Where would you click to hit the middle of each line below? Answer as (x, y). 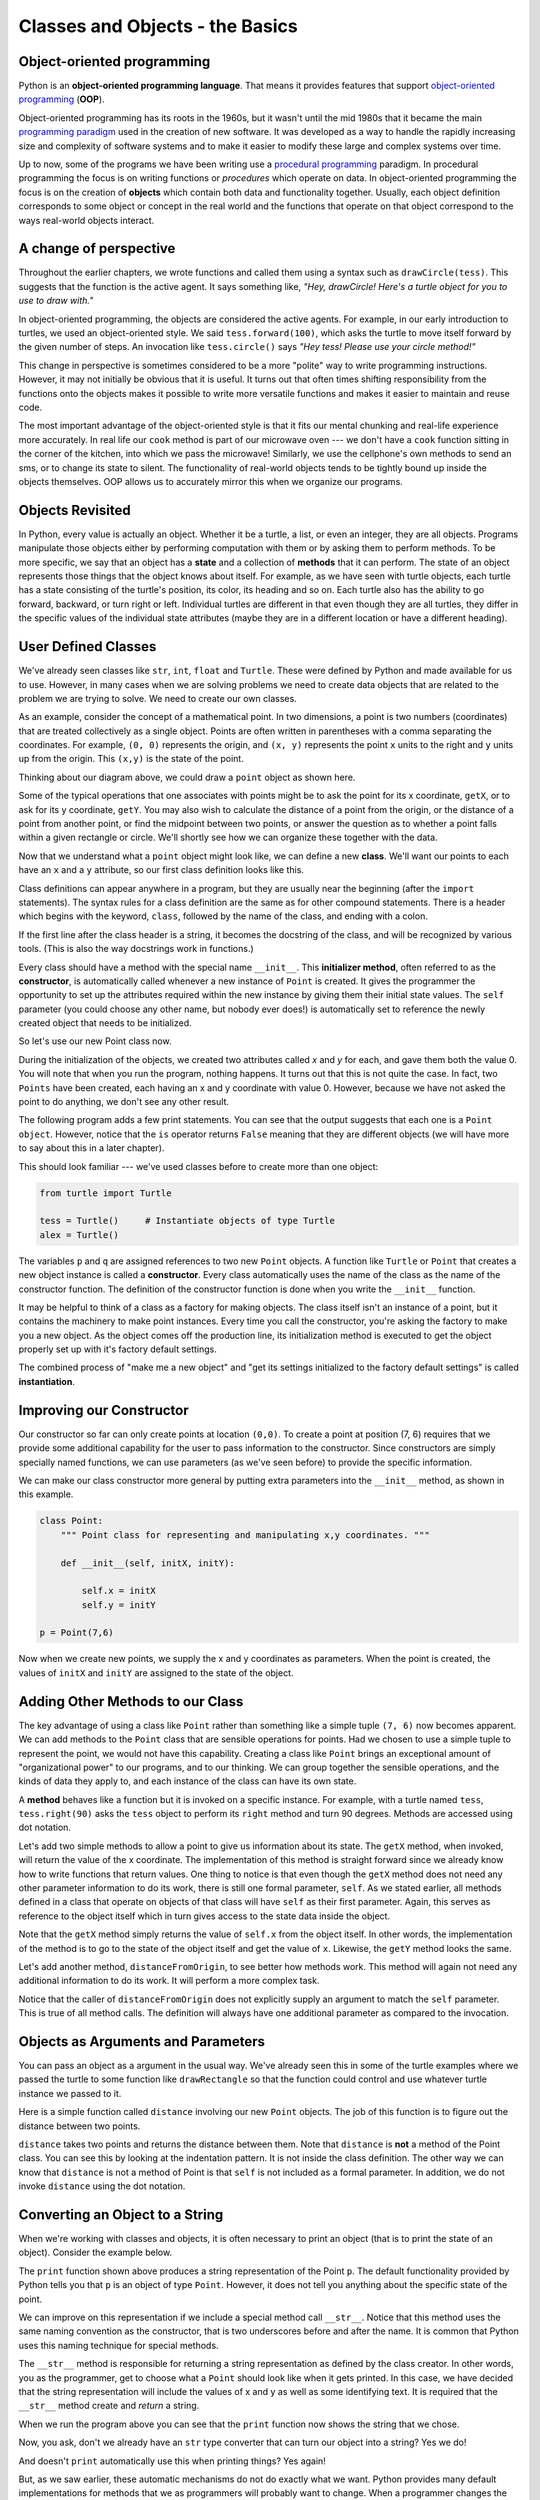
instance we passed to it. (70, 2093)
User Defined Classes (87, 646)
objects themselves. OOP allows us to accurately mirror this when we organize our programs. (211, 481)
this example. (46, 1494)
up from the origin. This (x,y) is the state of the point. (131, 759)
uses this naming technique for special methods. (118, 2345)
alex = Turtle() (79, 1234)
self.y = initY (119, 1604)
